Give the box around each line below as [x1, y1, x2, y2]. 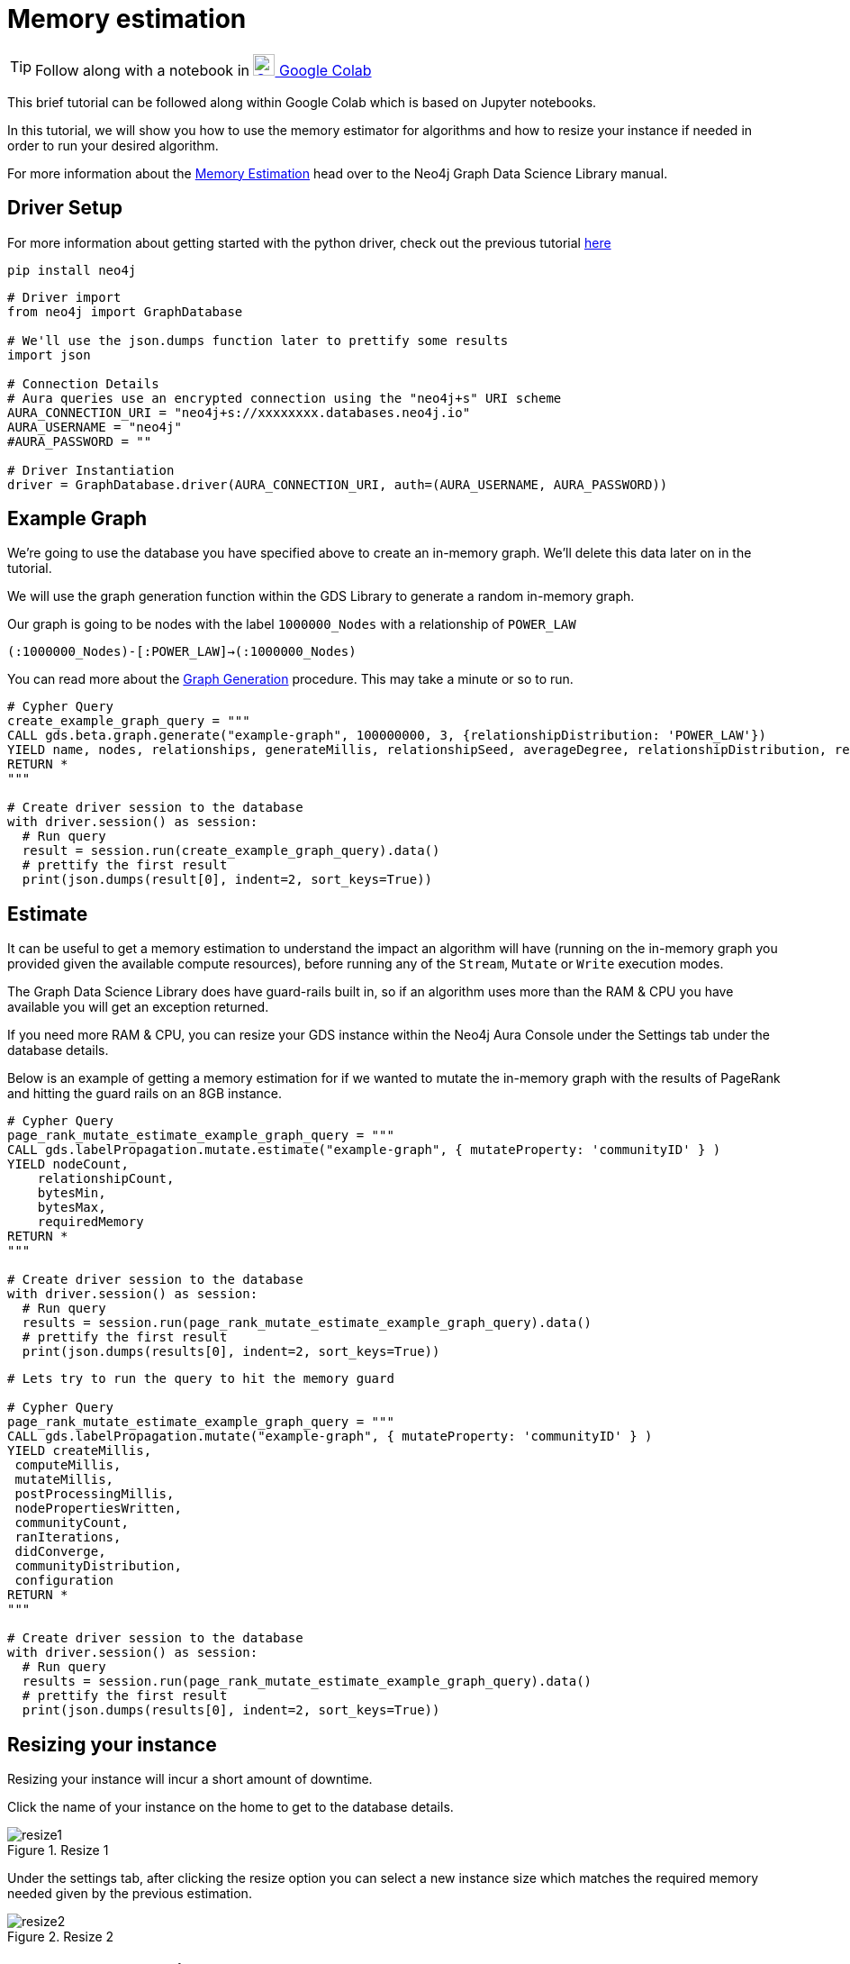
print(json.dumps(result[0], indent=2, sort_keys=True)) [22, 872, 433, 887]
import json [7, 347, 91, 362]
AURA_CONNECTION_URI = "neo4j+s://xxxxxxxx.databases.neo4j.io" [7, 405, 471, 420]
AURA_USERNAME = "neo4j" [7, 419, 182, 434]
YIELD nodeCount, [7, 1157, 129, 1172]
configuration [14, 1573, 114, 1588]
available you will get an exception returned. [7, 999, 269, 1015]
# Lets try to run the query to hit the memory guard [7, 1371, 394, 1387]
